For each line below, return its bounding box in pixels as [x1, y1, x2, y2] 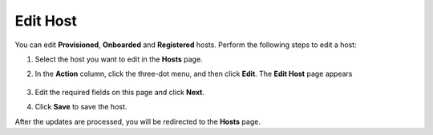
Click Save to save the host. [34, 102, 127, 112]
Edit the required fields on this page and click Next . [34, 87, 204, 97]
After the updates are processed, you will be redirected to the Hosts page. [14, 117, 261, 126]
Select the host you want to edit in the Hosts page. [34, 54, 204, 64]
